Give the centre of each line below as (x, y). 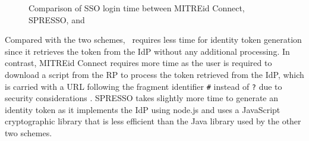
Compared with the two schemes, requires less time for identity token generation (153, 40)
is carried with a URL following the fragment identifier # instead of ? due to (144, 86)
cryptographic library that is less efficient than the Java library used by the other (153, 121)
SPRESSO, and (57, 19)
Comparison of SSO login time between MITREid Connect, (137, 8)
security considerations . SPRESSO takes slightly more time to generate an (142, 98)
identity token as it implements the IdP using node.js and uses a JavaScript (143, 109)
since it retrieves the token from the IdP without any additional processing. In (147, 51)
